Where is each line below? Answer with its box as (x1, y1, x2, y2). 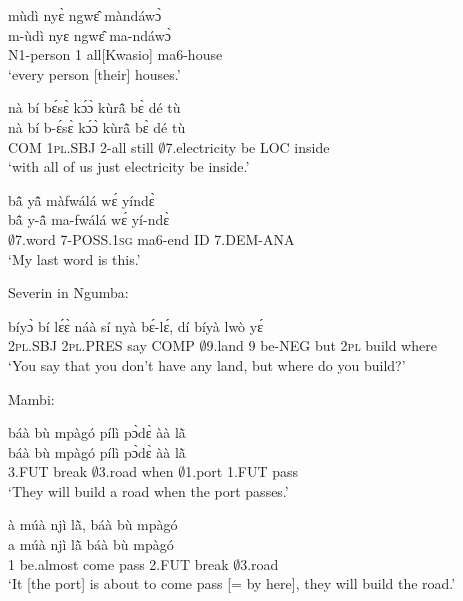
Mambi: (8, 388, 55, 409)
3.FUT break (8, 461, 88, 482)
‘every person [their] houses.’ (8, 63, 181, 84)
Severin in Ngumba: (8, 282, 129, 303)
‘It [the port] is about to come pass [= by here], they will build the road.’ (8, 573, 456, 594)
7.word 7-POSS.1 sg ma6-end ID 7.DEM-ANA (15, 228, 295, 249)
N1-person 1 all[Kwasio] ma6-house (8, 44, 223, 65)
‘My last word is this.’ (8, 248, 141, 269)
